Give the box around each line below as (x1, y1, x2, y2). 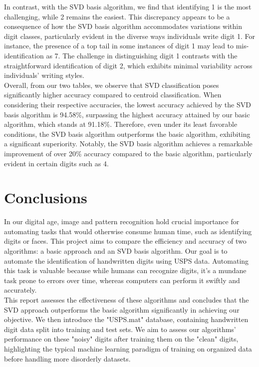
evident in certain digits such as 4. (4, 158, 109, 168)
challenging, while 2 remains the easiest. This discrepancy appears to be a (4, 11, 230, 21)
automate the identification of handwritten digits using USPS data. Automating (4, 255, 249, 266)
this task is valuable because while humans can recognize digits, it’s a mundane (4, 265, 247, 276)
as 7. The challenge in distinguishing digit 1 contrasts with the (46, 50, 238, 60)
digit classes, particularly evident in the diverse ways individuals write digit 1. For (4, 30, 255, 41)
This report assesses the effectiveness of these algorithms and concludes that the (4, 294, 249, 305)
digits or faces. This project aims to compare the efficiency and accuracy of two (4, 236, 247, 246)
